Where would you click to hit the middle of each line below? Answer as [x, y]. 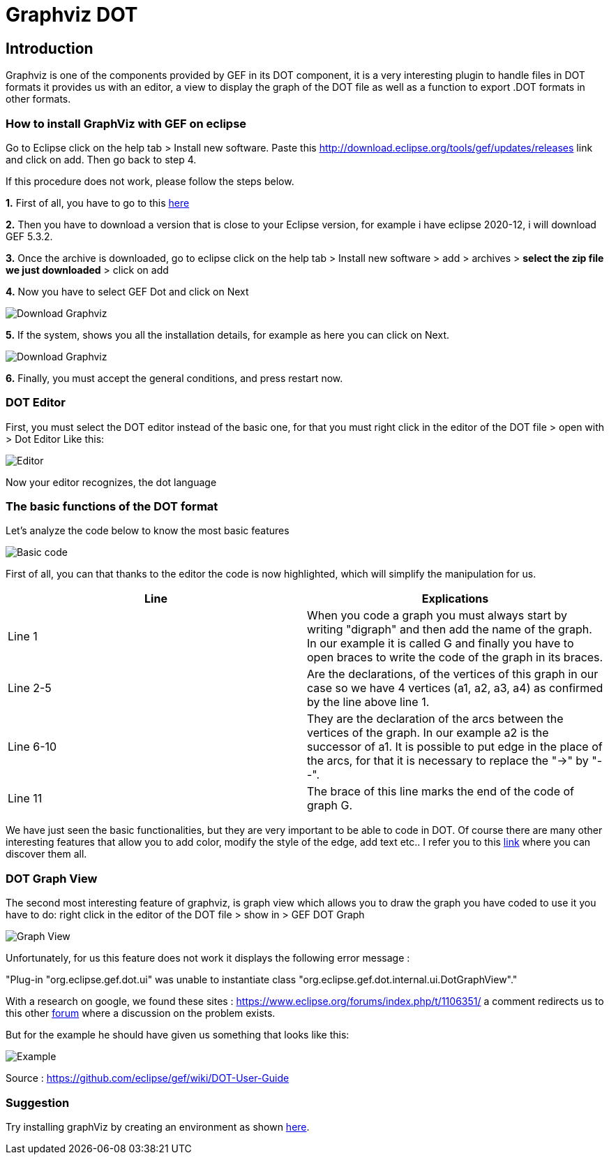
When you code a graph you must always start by [437, 616]
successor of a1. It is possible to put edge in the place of [455, 747]
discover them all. [46, 854]
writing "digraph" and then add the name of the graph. [450, 630]
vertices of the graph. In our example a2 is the [428, 733]
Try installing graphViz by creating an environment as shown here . [158, 1126]
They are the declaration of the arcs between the [435, 719]
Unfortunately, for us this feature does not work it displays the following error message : [208, 958]
